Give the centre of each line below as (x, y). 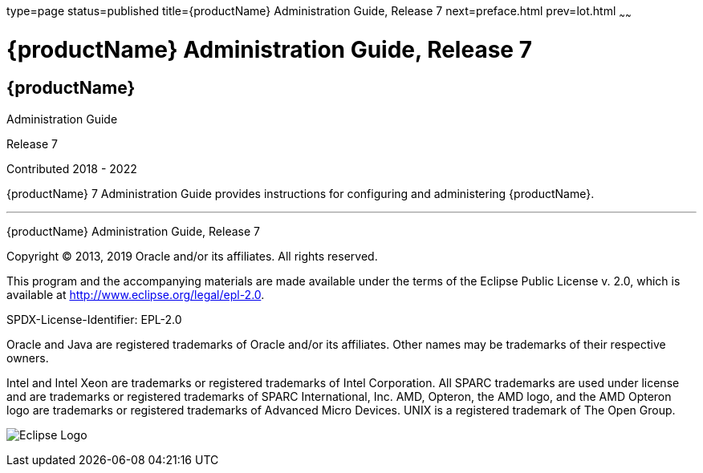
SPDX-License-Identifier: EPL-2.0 (94, 319)
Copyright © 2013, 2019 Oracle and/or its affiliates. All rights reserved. (192, 256)
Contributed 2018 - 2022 (72, 168)
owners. (28, 358)
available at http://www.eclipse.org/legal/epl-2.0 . (136, 294)
